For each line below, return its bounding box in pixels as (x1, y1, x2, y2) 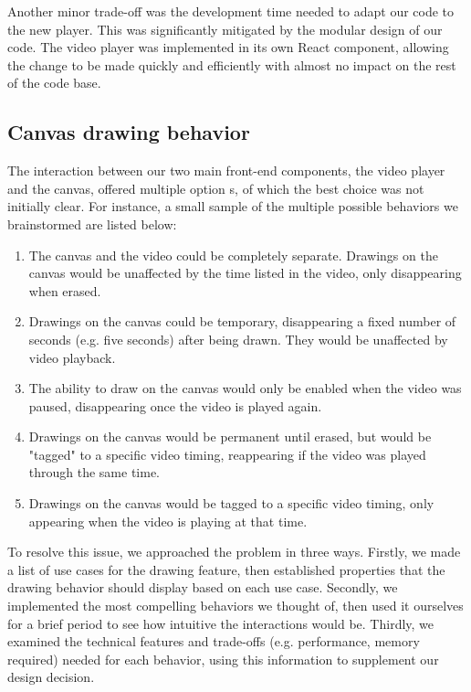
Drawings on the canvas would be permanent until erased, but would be (28, 427, 432, 446)
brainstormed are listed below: (7, 214, 177, 233)
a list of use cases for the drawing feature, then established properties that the (7, 559, 445, 579)
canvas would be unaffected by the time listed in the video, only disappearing (28, 263, 462, 282)
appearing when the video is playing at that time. (28, 511, 308, 530)
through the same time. (28, 463, 161, 482)
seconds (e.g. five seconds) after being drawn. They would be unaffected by (28, 329, 448, 348)
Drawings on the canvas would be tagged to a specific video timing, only (28, 494, 434, 513)
